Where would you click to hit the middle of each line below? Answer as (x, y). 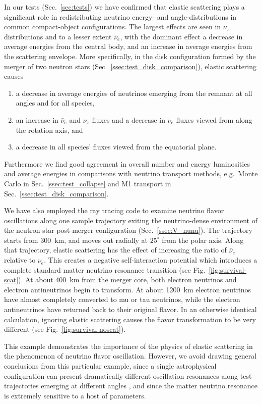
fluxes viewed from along (214, 119)
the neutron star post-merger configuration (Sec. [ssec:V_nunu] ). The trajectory (128, 230)
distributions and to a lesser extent (58, 36)
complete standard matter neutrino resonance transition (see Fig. (105, 269)
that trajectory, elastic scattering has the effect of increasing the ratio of (115, 250)
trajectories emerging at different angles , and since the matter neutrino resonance (131, 386)
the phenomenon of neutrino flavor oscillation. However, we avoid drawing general (130, 356)
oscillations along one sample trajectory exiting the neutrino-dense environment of (131, 220)
